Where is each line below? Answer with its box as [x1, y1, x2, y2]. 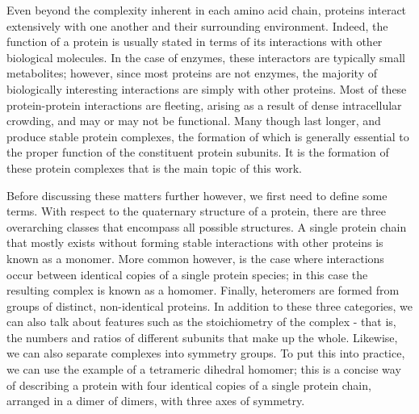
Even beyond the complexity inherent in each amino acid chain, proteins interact [6, 2, 407, 18]
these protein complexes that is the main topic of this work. [6, 159, 302, 176]
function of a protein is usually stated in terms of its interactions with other [6, 33, 383, 50]
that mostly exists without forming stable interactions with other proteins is [6, 234, 383, 251]
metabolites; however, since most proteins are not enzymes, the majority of [6, 65, 377, 82]
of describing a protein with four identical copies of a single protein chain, [6, 376, 371, 393]
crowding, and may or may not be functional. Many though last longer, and [6, 112, 381, 129]
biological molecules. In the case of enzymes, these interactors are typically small [6, 48, 406, 65]
